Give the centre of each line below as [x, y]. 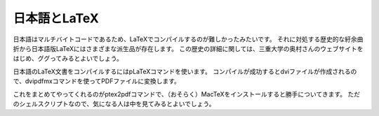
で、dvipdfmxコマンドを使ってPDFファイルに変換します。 [97, 81]
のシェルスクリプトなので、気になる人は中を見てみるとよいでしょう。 [114, 103]
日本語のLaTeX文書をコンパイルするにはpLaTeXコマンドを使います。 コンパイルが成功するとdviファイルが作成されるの [185, 71]
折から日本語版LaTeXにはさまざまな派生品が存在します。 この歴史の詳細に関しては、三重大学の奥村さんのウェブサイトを [188, 48]
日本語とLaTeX [56, 18]
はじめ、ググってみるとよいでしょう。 [68, 59]
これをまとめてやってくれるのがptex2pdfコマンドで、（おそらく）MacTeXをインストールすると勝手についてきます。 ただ [187, 94]
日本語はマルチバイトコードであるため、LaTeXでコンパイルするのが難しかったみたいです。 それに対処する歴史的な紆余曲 [188, 39]
